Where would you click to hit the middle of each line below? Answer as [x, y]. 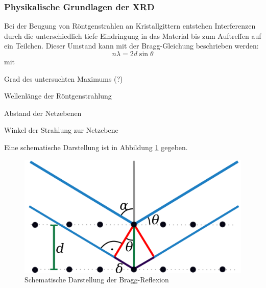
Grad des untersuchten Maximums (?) [64, 78]
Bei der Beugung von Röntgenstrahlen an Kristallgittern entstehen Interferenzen [130, 26]
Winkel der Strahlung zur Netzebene [61, 130]
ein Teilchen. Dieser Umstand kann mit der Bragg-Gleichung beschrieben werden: [131, 46]
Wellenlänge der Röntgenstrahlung [58, 96]
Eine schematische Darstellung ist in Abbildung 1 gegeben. [96, 147]
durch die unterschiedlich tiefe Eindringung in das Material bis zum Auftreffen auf [133, 35]
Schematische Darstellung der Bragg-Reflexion [97, 280]
